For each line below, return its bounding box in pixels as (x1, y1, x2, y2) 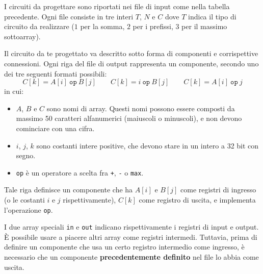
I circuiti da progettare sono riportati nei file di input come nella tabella (4, 1, 230, 11)
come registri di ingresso (180, 184, 256, 195)
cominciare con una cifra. (16, 122, 95, 133)
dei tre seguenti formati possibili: (4, 68, 107, 79)
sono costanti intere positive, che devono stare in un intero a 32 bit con (36, 140, 259, 151)
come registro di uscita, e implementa (139, 194, 256, 205)
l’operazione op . (4, 204, 53, 215)
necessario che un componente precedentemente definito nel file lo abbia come (4, 252, 259, 262)
